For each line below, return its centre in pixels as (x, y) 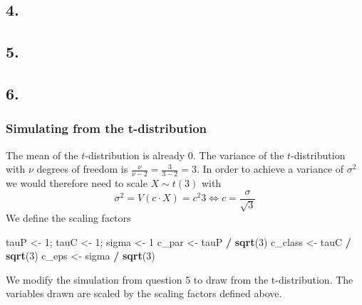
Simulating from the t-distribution (107, 128)
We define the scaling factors (68, 218)
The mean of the (42, 155)
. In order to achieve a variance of (270, 169)
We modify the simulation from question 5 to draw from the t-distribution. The (180, 279)
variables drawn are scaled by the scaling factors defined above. (144, 293)
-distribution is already (135, 155)
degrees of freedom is (82, 169)
